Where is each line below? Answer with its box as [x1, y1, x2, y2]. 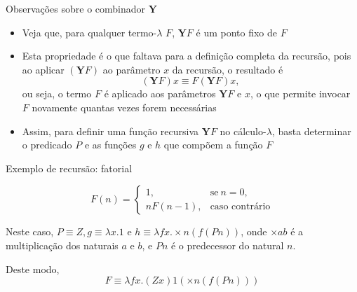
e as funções [84, 137, 137, 152]
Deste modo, [6, 261, 60, 276]
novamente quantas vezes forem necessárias [32, 99, 217, 114]
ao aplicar [22, 62, 65, 76]
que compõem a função [163, 137, 263, 152]
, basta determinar [271, 123, 351, 138]
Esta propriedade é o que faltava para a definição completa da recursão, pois [22, 48, 351, 63]
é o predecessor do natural [170, 237, 284, 252]
